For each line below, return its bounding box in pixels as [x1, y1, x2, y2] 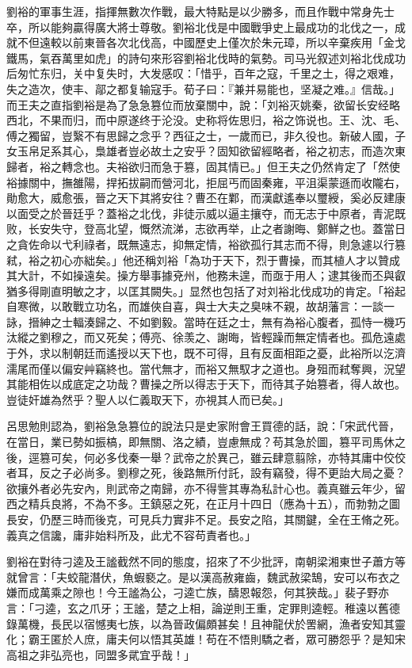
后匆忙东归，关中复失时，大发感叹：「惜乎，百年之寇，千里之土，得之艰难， [6, 65, 400, 82]
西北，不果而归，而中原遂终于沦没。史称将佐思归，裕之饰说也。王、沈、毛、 [6, 112, 406, 128]
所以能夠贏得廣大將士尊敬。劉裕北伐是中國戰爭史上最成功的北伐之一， [28, 18, 395, 35]
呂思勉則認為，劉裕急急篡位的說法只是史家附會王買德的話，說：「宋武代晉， [6, 418, 400, 434]
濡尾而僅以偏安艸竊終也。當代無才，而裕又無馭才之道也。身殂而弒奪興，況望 [6, 360, 406, 376]
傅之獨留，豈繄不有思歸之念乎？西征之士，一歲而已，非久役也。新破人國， [6, 127, 395, 143]
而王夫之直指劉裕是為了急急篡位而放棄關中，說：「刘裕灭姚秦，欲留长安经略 [6, 96, 400, 113]
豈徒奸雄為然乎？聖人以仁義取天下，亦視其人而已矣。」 [6, 391, 289, 407]
